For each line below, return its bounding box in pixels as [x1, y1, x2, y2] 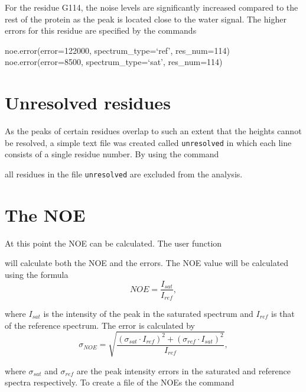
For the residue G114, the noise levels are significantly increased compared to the [5, 1, 298, 13]
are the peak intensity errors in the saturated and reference [76, 364, 291, 377]
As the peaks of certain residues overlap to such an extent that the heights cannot [5, 125, 302, 137]
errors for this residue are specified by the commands [5, 24, 197, 37]
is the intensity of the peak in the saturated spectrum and [43, 307, 253, 320]
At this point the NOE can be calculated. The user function [5, 237, 222, 249]
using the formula [5, 268, 69, 280]
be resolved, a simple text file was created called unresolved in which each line [5, 136, 292, 148]
